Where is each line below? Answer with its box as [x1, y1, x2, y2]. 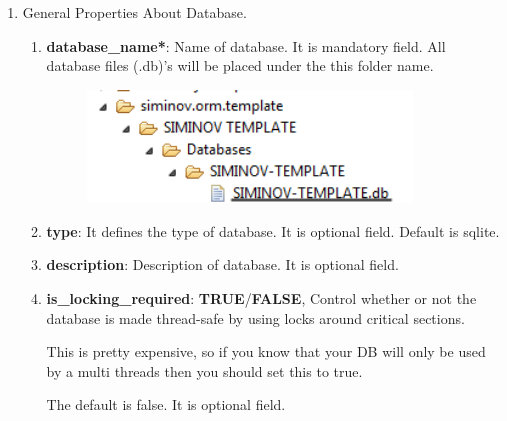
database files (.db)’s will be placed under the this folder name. [46, 55, 434, 76]
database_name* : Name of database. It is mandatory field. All [46, 35, 446, 56]
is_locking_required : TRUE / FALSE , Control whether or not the [46, 287, 477, 308]
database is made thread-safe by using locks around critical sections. [46, 307, 465, 328]
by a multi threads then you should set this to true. [46, 360, 363, 381]
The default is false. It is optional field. [46, 394, 286, 415]
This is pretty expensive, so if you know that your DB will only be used [46, 341, 486, 362]
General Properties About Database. [22, 2, 247, 22]
